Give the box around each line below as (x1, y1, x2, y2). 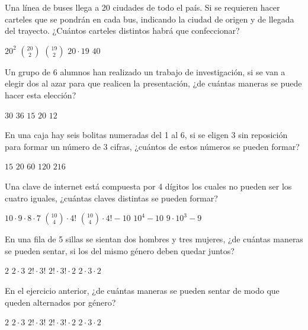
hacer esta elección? (5, 88, 76, 101)
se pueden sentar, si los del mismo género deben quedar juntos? (5, 244, 235, 257)
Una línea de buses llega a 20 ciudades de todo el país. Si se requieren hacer (5, 1, 280, 13)
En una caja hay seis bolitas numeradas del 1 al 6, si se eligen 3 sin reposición (5, 129, 288, 141)
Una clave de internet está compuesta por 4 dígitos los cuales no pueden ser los (5, 180, 292, 192)
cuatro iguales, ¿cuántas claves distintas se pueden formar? (5, 191, 218, 204)
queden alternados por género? (5, 296, 116, 308)
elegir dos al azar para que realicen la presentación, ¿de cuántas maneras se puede (5, 77, 302, 89)
